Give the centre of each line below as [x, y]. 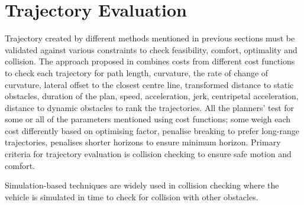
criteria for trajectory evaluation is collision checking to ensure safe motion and [148, 154]
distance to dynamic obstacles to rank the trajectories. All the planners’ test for [150, 107]
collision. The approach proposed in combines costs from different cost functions [150, 61]
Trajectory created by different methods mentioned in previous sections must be [150, 38]
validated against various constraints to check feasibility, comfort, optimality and [151, 49]
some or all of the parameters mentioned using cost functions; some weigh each [148, 119]
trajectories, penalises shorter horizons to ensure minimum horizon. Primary [143, 142]
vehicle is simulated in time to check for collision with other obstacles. [132, 196]
